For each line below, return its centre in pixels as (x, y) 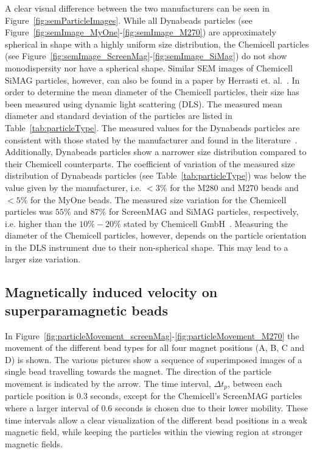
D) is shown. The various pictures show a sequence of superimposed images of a (154, 359)
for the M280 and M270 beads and (234, 187)
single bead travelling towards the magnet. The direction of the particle (138, 371)
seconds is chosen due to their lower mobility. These (211, 408)
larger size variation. (43, 259)
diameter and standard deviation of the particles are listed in (119, 116)
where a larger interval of (52, 408)
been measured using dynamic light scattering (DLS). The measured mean (144, 103)
